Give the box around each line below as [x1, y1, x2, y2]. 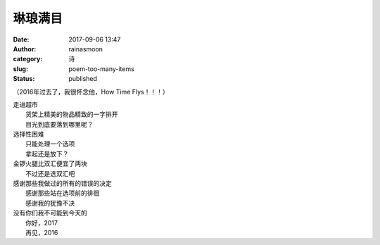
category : [13, 55, 43, 63]
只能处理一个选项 [25, 139, 75, 148]
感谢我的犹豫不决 [25, 199, 75, 207]
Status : [13, 75, 35, 83]
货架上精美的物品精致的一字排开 [25, 110, 118, 119]
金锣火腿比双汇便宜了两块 [13, 159, 87, 168]
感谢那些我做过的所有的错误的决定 [13, 180, 112, 188]
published [68, 75, 98, 83]
